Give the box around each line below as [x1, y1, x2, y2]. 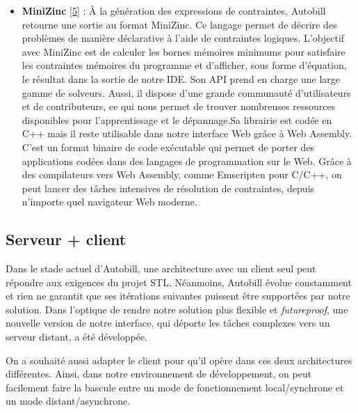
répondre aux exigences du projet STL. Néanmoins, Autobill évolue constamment [6, 274, 352, 289]
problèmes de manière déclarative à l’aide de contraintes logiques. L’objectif [22, 31, 345, 45]
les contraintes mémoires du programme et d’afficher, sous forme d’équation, [22, 58, 347, 72]
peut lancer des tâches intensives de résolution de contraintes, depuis [22, 180, 315, 195]
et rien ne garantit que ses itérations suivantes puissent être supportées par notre [6, 288, 350, 303]
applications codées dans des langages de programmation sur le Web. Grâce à [22, 153, 352, 168]
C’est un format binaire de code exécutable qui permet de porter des [22, 139, 315, 154]
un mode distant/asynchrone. [6, 393, 131, 408]
